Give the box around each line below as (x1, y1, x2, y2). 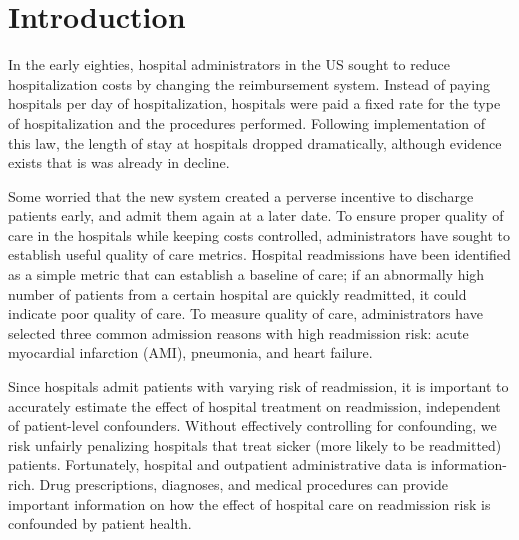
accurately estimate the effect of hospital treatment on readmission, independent (8, 395, 501, 416)
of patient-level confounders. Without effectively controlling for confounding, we (8, 415, 497, 436)
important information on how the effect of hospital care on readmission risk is (8, 493, 491, 514)
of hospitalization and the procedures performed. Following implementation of (8, 112, 485, 133)
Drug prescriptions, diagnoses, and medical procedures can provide (39, 474, 448, 494)
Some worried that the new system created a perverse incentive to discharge (8, 185, 474, 206)
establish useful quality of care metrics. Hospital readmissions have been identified (8, 244, 511, 265)
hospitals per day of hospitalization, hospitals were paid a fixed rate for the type (8, 93, 501, 114)
